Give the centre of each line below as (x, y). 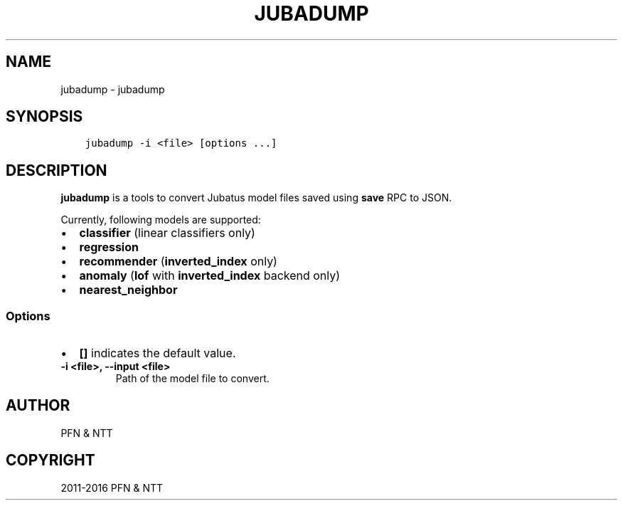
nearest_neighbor (128, 290)
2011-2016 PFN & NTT (112, 487)
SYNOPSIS (44, 117)
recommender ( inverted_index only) (178, 262)
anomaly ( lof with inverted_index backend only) (210, 276)
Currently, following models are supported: (161, 220)
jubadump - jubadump (113, 89)
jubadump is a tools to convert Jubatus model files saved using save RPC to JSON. (256, 198)
